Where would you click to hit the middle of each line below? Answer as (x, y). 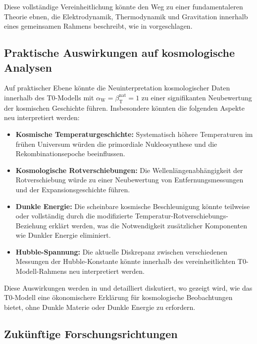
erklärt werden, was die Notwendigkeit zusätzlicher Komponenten (148, 225)
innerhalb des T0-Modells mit (49, 97)
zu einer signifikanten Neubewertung (197, 97)
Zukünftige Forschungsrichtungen (91, 333)
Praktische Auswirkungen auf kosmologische (120, 53)
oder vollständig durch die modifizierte (74, 216)
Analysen (28, 67)
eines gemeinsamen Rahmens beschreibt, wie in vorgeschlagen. (98, 26)
